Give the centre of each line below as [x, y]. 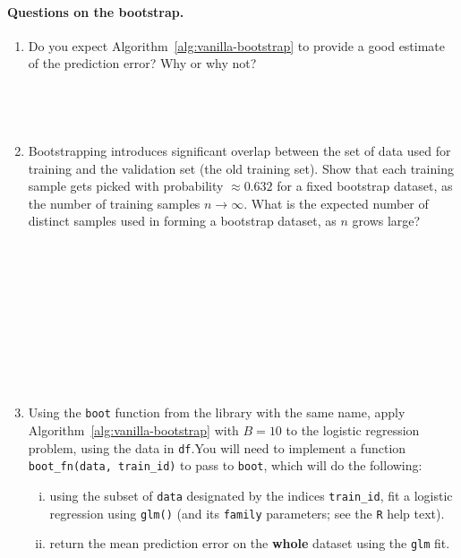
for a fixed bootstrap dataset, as [365, 186]
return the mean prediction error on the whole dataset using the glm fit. [250, 543]
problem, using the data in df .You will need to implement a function [217, 447]
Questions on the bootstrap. [96, 11]
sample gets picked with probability [126, 186]
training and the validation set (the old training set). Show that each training [241, 168]
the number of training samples [114, 203]
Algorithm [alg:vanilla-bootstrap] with [133, 430]
